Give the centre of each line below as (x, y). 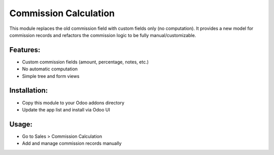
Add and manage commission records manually (72, 143)
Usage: (21, 124)
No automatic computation (50, 69)
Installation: (29, 90)
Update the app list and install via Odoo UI (66, 109)
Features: (25, 50)
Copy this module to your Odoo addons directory (73, 103)
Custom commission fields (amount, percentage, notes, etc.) (85, 62)
